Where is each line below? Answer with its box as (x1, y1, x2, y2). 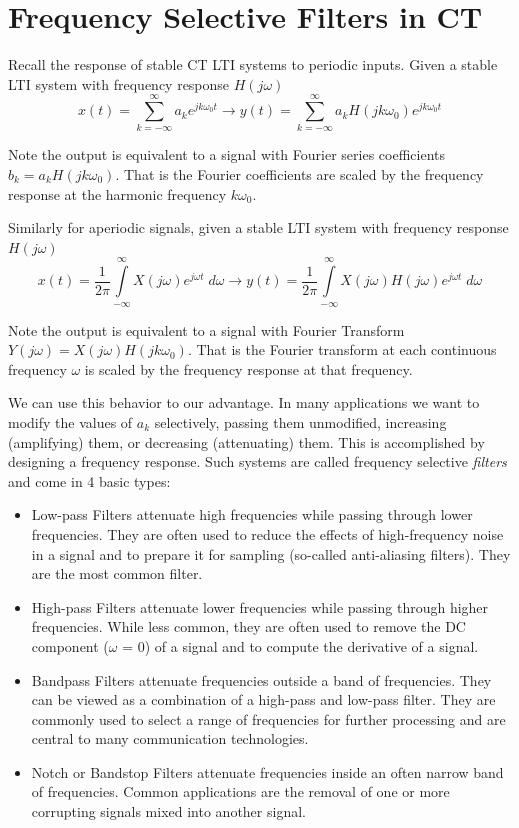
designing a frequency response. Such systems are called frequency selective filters (8, 451, 507, 472)
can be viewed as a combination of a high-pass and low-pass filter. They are (31, 689, 496, 710)
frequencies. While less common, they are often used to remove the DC (31, 616, 466, 637)
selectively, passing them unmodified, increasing (154, 411, 447, 432)
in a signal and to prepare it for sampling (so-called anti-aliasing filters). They (31, 543, 511, 564)
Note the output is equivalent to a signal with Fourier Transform (8, 319, 405, 340)
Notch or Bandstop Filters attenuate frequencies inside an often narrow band (31, 761, 504, 782)
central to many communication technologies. (31, 728, 309, 749)
